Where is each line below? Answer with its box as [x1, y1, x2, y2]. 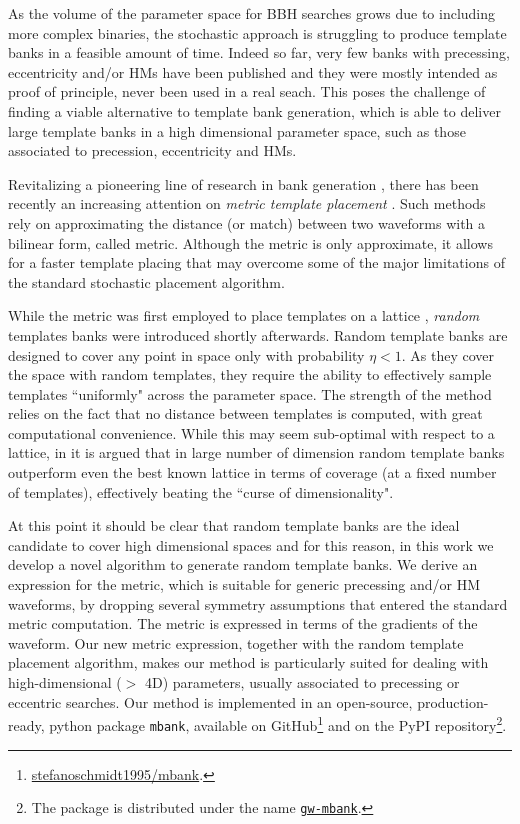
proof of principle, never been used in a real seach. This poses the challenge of [8, 81, 486, 102]
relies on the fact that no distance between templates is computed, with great [8, 403, 483, 424]
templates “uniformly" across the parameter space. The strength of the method [8, 383, 492, 404]
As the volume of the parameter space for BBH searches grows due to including [8, 3, 496, 23]
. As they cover [401, 344, 495, 365]
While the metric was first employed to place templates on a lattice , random [8, 305, 480, 326]
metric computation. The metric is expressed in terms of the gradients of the [8, 613, 478, 634]
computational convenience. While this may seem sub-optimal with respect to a [8, 422, 495, 443]
